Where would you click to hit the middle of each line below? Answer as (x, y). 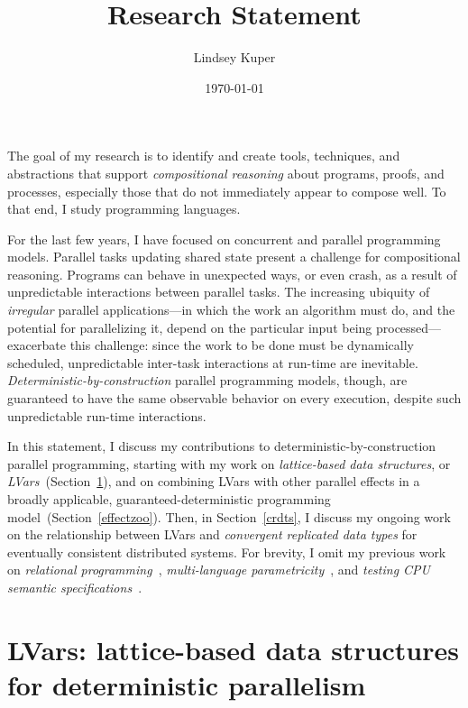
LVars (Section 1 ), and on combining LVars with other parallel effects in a (214, 481)
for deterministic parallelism (187, 684)
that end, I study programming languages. (124, 209)
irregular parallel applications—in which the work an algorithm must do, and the (231, 310)
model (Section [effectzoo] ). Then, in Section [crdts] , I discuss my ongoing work (229, 516)
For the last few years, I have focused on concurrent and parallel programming (224, 239)
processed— (408, 327)
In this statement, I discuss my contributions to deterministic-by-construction (222, 446)
